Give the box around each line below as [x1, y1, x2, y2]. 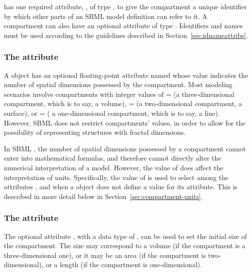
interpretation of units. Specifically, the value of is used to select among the [4, 172, 228, 182]
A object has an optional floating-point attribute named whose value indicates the [4, 70, 248, 80]
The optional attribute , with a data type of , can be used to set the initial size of [4, 231, 247, 241]
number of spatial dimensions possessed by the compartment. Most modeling [4, 79, 233, 90]
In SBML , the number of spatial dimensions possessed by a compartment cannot [4, 143, 246, 153]
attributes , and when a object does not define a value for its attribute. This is [4, 182, 237, 192]
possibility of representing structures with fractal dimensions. [4, 127, 186, 137]
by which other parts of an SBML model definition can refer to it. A [4, 11, 207, 21]
